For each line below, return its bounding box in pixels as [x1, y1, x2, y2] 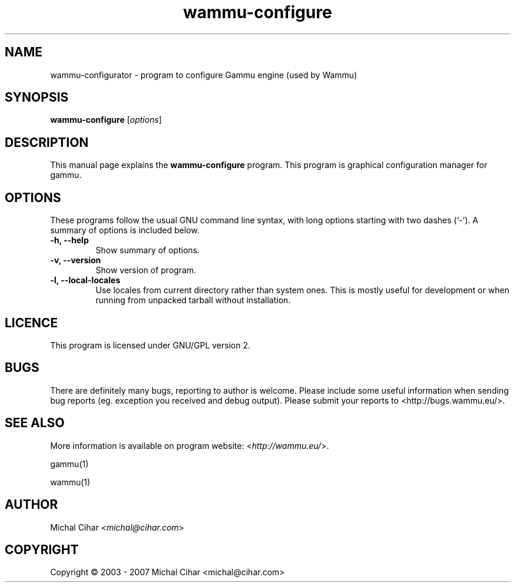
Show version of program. [95, 265, 196, 276]
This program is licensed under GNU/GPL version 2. [50, 340, 250, 350]
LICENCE [5, 315, 58, 330]
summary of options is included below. [50, 225, 200, 236]
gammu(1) [50, 458, 89, 469]
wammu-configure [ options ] [50, 115, 162, 125]
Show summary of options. [95, 245, 200, 256]
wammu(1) [50, 477, 91, 487]
